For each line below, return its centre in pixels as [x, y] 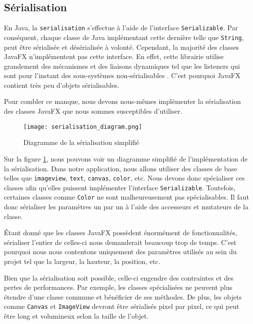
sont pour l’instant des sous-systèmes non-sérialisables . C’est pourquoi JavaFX [122, 75]
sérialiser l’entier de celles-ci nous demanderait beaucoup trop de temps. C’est [120, 242]
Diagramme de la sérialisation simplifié [81, 142]
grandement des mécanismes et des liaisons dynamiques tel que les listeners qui [122, 66]
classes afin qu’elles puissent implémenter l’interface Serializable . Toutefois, [120, 187]
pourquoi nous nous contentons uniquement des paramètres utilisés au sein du [120, 252]
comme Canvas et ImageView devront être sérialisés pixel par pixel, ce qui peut [122, 306]
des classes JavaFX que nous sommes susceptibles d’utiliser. [93, 111]
